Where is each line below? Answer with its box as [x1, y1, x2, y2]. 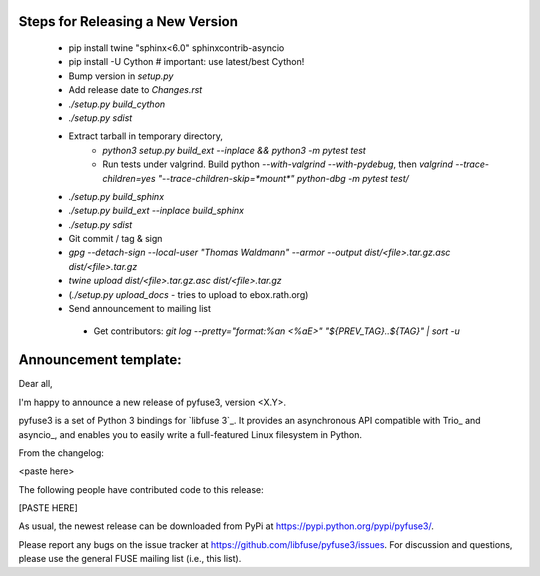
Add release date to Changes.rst [68, 84, 203, 96]
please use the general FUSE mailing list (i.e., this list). [18, 553, 242, 565]
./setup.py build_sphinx [68, 190, 165, 202]
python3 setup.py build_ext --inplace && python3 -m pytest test [102, 144, 367, 156]
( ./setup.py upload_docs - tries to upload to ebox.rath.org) [68, 288, 309, 300]
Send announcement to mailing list [68, 303, 212, 315]
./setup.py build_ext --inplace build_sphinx [68, 205, 245, 217]
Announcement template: [18, 351, 182, 369]
